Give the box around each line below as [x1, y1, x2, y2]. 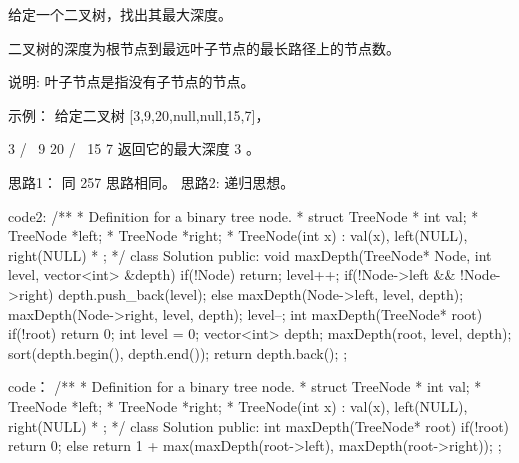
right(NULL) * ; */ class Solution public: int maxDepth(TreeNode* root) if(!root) [8, 415, 510, 436]
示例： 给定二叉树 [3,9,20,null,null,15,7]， [8, 104, 270, 125]
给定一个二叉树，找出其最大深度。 [8, 4, 232, 24]
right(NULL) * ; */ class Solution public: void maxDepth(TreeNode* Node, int [8, 244, 492, 265]
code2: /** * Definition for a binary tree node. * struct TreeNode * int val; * [8, 205, 479, 226]
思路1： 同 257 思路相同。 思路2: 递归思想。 [8, 171, 295, 192]
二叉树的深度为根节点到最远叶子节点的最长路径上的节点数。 [8, 37, 400, 58]
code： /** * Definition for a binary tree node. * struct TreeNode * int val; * [8, 376, 482, 397]
